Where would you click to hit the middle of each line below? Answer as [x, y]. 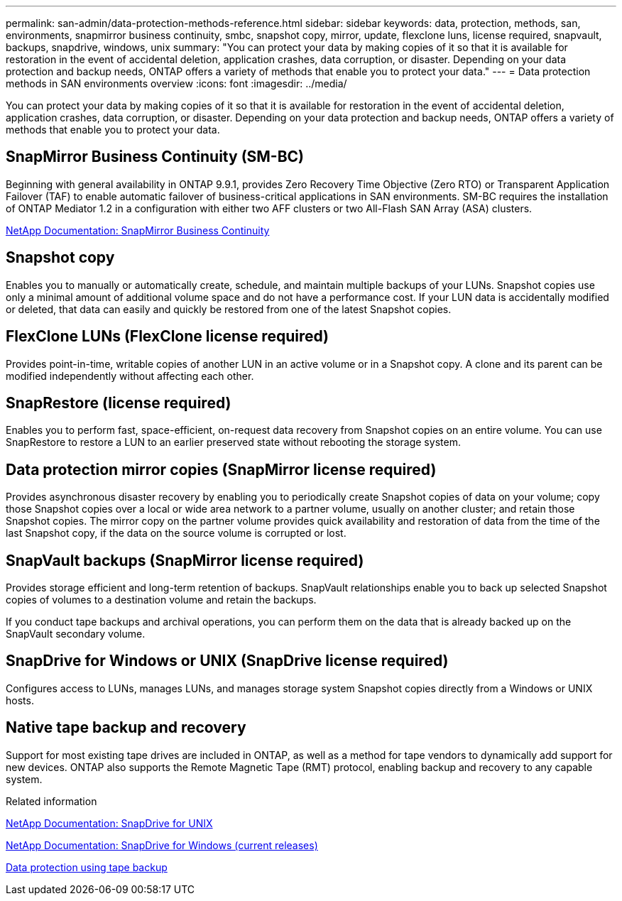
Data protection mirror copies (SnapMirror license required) [221, 469]
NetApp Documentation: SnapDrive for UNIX [109, 823]
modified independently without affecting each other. [130, 376]
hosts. [20, 700]
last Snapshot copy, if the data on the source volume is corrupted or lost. [176, 533]
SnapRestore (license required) [119, 403]
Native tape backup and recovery [126, 728]
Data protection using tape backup [87, 867]
